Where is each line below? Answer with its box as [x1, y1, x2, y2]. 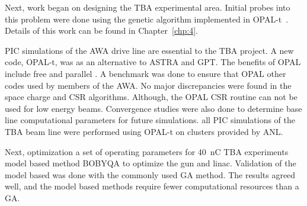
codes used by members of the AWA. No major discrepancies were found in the [5, 79, 292, 91]
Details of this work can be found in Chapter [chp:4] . [5, 24, 198, 37]
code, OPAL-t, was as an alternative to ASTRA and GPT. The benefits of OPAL [5, 56, 301, 68]
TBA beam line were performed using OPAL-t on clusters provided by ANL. [5, 125, 283, 137]
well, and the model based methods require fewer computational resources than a [5, 180, 299, 192]
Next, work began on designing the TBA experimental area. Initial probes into [5, 1, 290, 13]
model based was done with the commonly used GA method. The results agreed [5, 168, 296, 181]
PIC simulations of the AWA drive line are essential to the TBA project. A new [5, 44, 294, 56]
